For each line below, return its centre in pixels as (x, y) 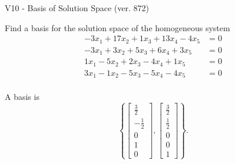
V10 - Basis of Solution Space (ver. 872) (77, 8)
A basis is (22, 97)
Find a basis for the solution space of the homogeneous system (117, 27)
